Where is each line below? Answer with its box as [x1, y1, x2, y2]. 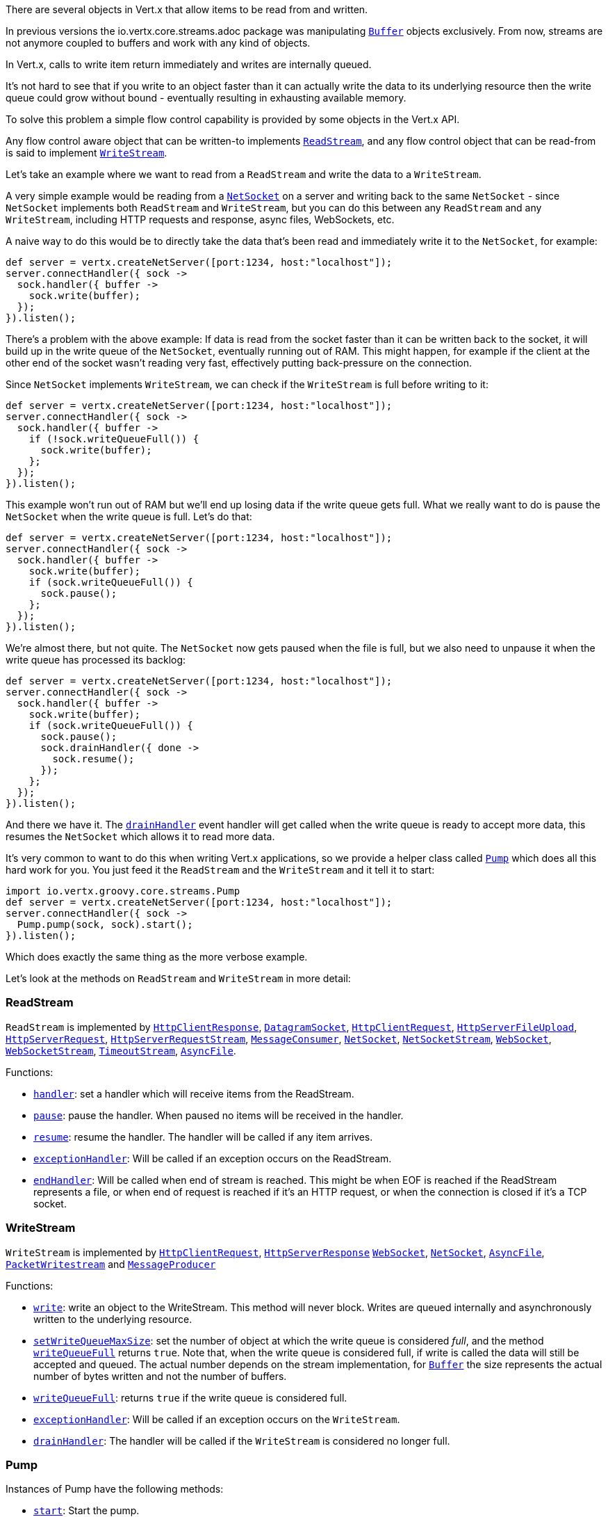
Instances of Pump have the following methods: [6, 1483, 224, 1495]
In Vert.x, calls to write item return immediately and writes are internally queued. [6, 58, 372, 70]
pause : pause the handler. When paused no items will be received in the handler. [33, 1109, 404, 1121]
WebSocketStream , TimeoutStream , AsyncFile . [6, 1044, 236, 1057]
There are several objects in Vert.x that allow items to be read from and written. [6, 3, 368, 15]
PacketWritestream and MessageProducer [6, 1258, 216, 1270]
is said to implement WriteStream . [6, 147, 167, 159]
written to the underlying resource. [33, 1313, 192, 1325]
